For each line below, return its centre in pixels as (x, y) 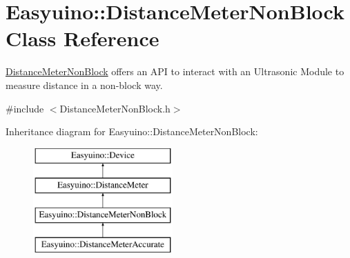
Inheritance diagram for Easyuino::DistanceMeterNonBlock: (132, 131)
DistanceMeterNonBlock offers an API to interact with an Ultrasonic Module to (175, 71)
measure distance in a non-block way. (84, 85)
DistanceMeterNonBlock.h (115, 108)
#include (25, 108)
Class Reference (82, 38)
